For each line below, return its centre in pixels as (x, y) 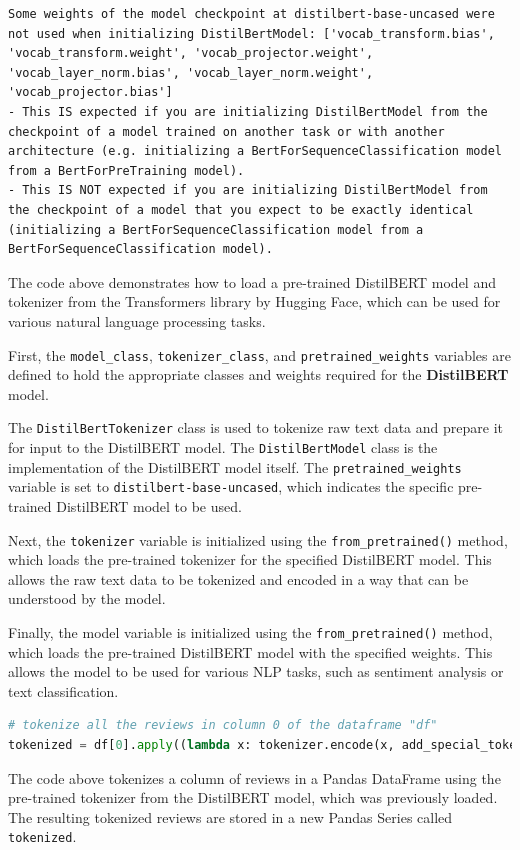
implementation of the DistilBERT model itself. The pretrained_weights (235, 466)
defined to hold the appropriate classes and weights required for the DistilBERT (258, 374)
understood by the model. (87, 598)
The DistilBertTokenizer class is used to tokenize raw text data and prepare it (255, 427)
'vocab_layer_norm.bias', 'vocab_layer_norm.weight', (191, 72)
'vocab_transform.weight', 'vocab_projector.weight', (191, 53)
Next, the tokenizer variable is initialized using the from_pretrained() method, (258, 539)
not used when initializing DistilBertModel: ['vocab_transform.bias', (251, 33)
